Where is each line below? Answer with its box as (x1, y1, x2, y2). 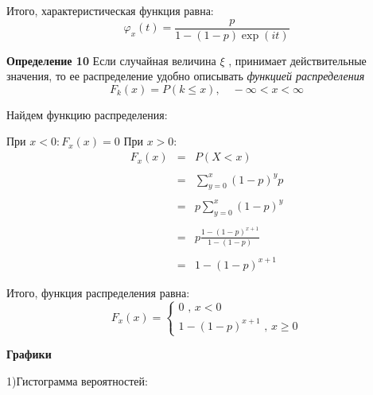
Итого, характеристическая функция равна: (6, 2, 214, 18)
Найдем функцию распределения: (6, 106, 168, 122)
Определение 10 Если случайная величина (6, 52, 216, 68)
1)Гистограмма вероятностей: (6, 372, 148, 389)
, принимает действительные (228, 52, 367, 68)
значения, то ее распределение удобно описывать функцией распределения (6, 68, 365, 84)
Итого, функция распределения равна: (6, 284, 190, 300)
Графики (6, 346, 52, 362)
